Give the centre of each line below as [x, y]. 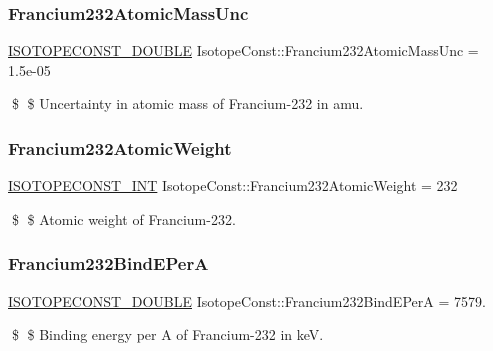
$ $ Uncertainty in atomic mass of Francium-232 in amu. [187, 103]
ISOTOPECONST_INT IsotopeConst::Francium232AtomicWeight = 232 [233, 185]
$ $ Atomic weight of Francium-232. [123, 218]
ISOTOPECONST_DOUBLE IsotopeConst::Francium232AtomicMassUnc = [243, 50]
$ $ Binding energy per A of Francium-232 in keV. [167, 334]
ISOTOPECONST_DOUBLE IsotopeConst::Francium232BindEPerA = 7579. [247, 300]
